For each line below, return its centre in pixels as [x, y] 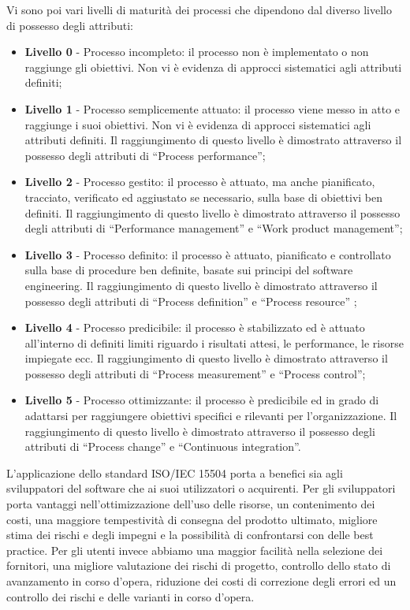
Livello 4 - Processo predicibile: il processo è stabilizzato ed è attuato [195, 327]
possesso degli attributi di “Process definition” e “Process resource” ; [191, 301]
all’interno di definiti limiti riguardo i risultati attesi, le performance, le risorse [214, 342]
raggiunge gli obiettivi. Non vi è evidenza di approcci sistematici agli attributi [213, 67]
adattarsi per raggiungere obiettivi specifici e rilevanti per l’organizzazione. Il [211, 416]
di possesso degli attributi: [70, 25]
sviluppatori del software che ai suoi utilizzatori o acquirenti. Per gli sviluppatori [201, 488]
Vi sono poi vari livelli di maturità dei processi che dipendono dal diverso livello [199, 9]
